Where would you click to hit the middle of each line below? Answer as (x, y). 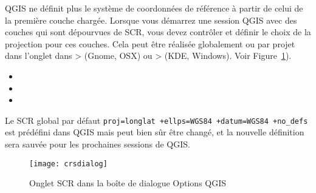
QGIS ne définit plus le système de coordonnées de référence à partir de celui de (154, 8)
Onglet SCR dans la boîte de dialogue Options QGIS (128, 183)
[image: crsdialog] (68, 164)
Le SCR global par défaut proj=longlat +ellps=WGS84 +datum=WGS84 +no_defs (156, 120)
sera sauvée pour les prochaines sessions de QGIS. (98, 144)
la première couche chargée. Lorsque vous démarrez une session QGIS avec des (151, 20)
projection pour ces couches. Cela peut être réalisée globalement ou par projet (150, 43)
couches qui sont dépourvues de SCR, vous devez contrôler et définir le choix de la (158, 32)
